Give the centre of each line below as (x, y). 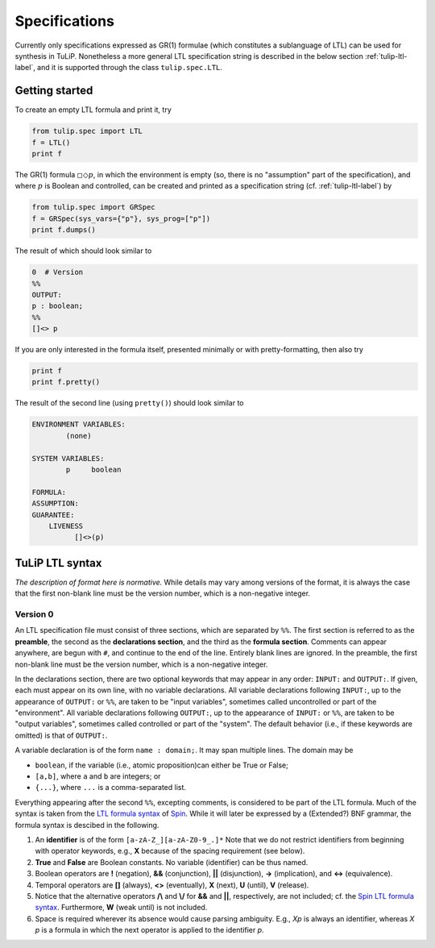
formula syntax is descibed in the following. (87, 825)
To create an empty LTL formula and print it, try (93, 110)
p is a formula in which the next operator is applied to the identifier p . (150, 930)
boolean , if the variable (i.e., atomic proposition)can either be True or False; (162, 765)
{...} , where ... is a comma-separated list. (111, 788)
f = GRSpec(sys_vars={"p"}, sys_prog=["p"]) (121, 218)
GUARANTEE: (53, 515)
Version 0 (34, 614)
